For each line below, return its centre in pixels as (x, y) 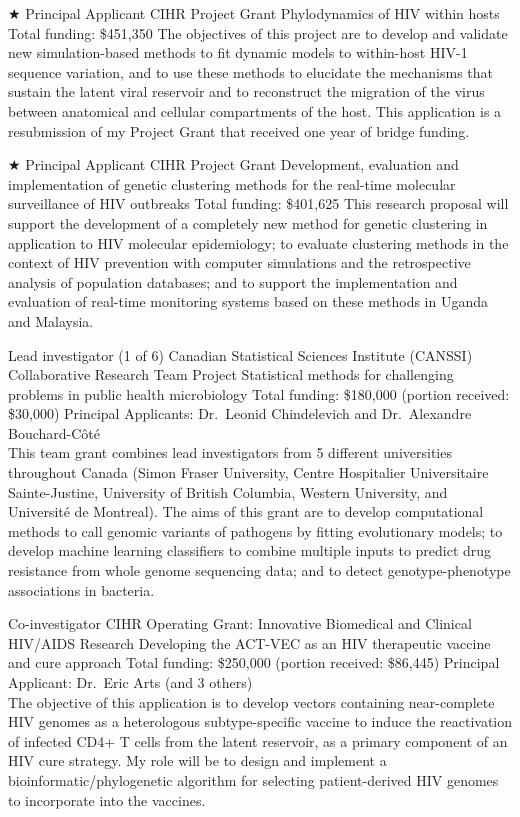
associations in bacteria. (81, 589)
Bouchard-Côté (54, 432)
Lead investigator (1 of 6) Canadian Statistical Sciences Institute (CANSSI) (240, 354)
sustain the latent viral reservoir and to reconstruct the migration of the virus (246, 91)
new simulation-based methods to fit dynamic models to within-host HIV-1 (238, 52)
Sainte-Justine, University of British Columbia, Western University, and (228, 491)
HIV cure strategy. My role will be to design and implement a (197, 760)
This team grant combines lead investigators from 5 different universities (230, 452)
